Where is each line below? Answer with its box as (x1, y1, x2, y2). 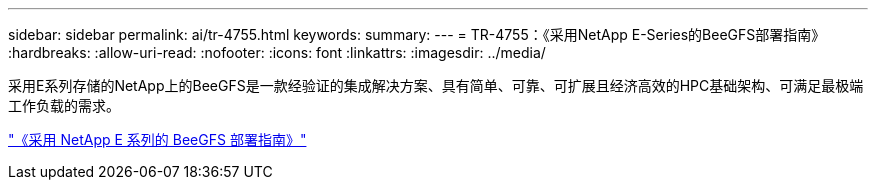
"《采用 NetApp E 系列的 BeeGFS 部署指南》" (8, 131, 307, 148)
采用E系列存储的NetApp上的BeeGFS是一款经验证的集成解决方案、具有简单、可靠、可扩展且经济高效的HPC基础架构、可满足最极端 (8, 77, 864, 94)
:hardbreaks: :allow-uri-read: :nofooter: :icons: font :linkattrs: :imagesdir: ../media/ (8, 44, 546, 61)
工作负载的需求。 (8, 97, 120, 114)
